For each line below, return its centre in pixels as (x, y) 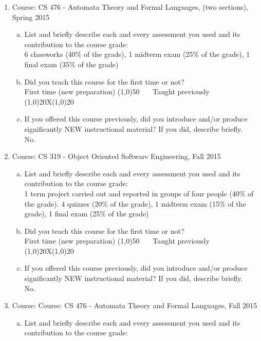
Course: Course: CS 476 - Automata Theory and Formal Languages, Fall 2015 (135, 305)
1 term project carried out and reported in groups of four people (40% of (139, 193)
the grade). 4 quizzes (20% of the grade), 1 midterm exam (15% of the (135, 203)
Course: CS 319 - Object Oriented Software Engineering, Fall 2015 (116, 156)
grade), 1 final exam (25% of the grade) (87, 214)
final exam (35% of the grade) (71, 64)
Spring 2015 (31, 17)
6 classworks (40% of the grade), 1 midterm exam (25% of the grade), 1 (137, 54)
